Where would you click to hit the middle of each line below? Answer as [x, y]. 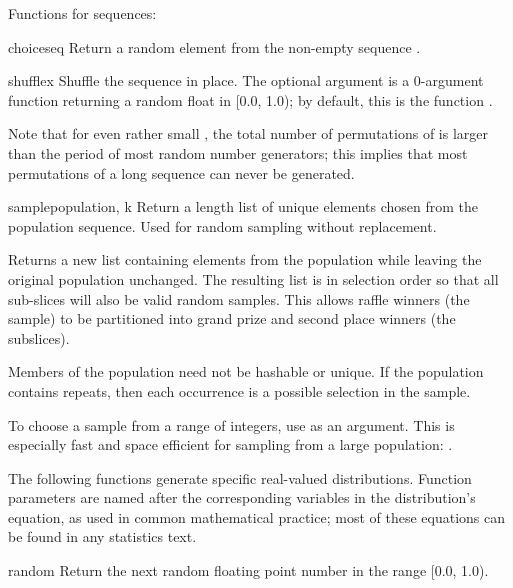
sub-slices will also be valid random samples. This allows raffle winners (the [239, 298]
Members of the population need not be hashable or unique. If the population [246, 371]
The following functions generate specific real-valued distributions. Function [240, 477]
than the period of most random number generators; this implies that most [238, 152]
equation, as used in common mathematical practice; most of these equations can [256, 516]
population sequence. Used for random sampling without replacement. [222, 225]
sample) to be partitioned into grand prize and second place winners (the [232, 318]
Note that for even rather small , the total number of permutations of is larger [248, 133]
